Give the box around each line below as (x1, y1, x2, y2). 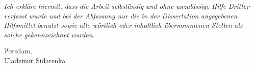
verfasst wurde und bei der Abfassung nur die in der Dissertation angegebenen (4, 10, 238, 20)
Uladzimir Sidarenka (4, 55, 66, 65)
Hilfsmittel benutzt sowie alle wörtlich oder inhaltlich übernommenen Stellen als (4, 20, 243, 30)
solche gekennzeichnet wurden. (4, 29, 95, 39)
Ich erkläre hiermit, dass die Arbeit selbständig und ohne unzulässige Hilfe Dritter (4, 1, 250, 11)
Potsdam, (4, 46, 32, 56)
